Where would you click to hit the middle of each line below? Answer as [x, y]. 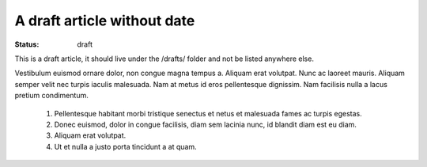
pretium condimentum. [51, 96]
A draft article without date [105, 21]
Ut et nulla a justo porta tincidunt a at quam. [125, 146]
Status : [27, 44]
